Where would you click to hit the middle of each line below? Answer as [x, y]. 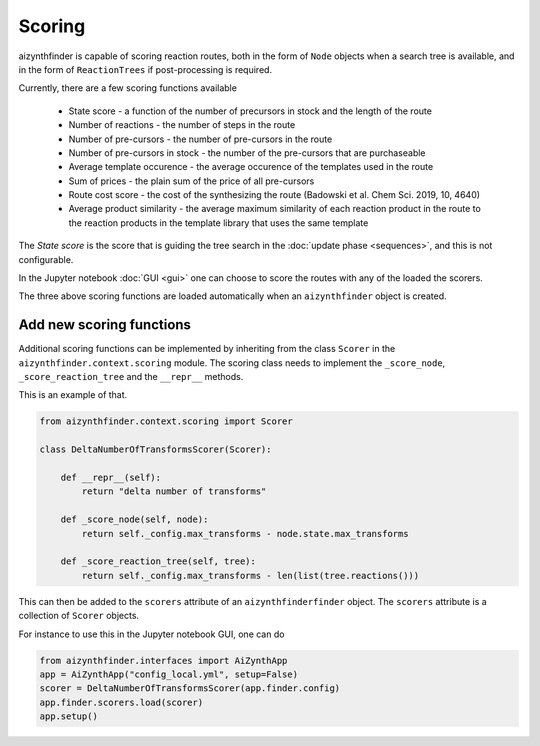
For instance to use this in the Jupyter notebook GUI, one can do [151, 634]
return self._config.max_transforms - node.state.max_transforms [245, 533]
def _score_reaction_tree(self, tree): [158, 561]
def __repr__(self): [111, 478]
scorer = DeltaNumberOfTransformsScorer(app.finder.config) [190, 688]
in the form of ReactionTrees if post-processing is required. [145, 69]
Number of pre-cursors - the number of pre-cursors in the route [200, 139]
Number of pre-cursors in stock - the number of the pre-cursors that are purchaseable [247, 152]
